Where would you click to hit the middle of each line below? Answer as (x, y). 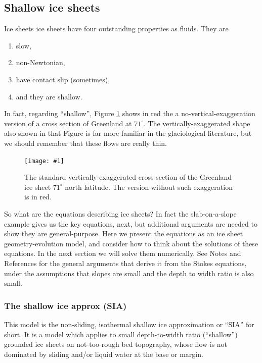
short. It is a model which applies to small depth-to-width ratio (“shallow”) (121, 334)
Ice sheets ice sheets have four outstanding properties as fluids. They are (116, 29)
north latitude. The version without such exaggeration (149, 187)
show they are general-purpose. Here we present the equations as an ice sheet (124, 234)
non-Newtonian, (40, 62)
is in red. (38, 197)
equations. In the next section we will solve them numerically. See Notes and (123, 253)
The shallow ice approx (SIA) (65, 305)
